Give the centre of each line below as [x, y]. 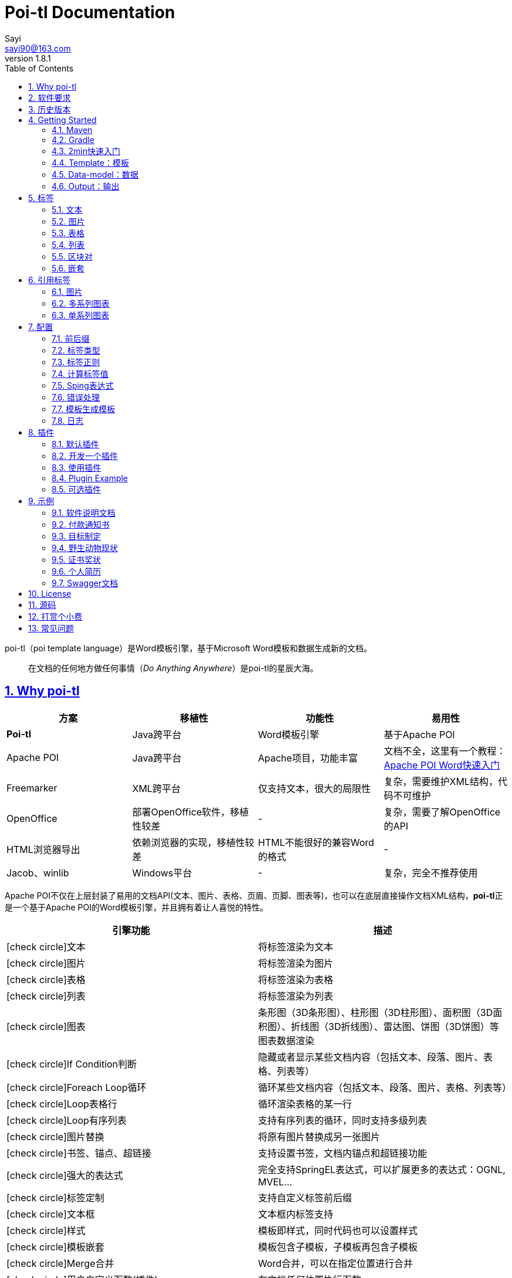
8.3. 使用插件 [77, 467]
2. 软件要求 [50, 97]
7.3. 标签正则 [76, 362]
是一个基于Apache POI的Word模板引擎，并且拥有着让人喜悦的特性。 [137, 907]
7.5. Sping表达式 [83, 385]
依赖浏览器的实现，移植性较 [193, 842]
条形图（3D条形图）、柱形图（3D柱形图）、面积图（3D [376, 1012]
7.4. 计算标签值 [80, 373]
